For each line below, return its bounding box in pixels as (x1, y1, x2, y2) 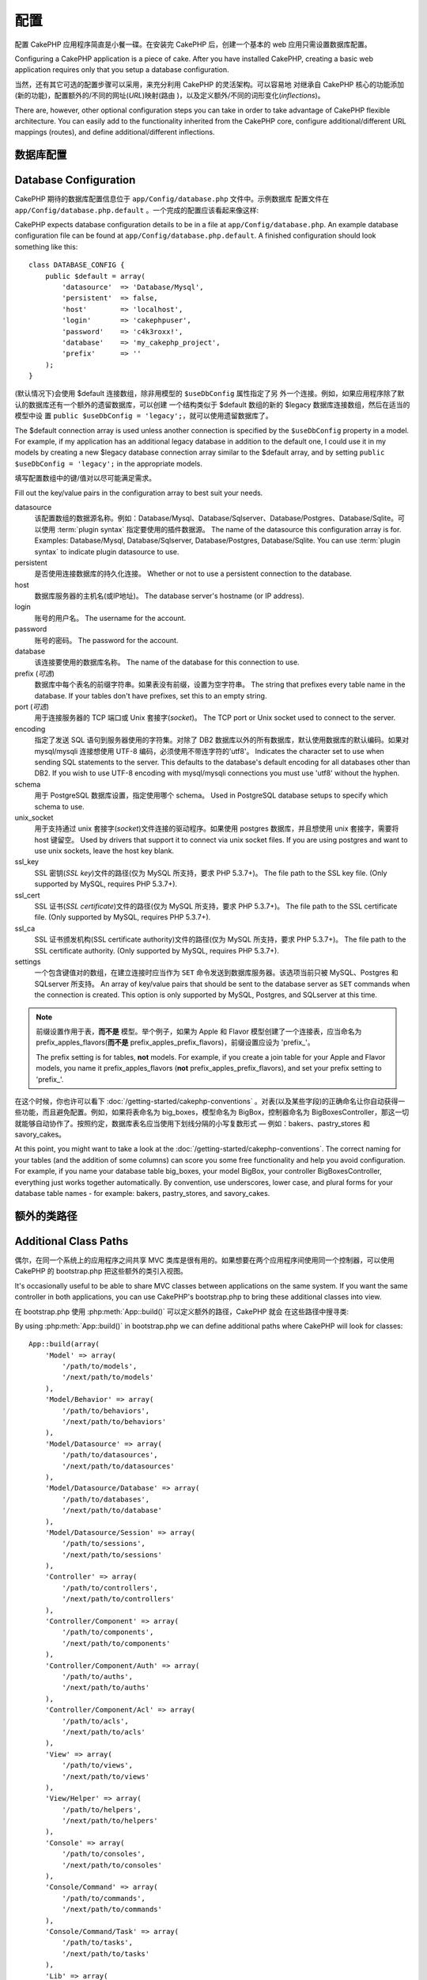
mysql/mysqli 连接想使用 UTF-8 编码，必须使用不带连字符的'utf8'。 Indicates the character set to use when (34, 746, 385, 756)
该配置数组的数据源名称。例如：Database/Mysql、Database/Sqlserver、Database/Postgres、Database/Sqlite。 (34, 513, 399, 523)
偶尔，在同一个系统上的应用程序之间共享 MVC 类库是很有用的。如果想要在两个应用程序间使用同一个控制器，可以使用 (14, 1255, 395, 1265)
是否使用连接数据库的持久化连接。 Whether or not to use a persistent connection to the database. (34, 569, 352, 578)
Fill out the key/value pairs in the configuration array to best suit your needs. (14, 488, 263, 497)
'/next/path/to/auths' (62, 1683, 150, 1693)
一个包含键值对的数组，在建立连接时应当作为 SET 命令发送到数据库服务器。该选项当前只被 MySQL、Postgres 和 (34, 968, 399, 977)
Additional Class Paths (14, 1234, 129, 1247)
